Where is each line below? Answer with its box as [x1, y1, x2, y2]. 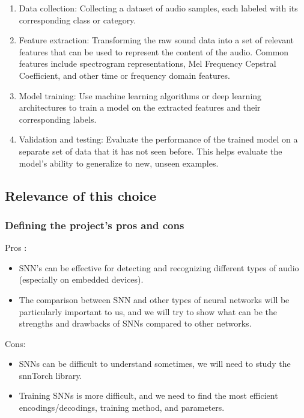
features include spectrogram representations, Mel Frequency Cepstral [19, 57, 276, 70]
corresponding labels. [19, 112, 97, 125]
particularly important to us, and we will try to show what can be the [19, 305, 278, 318]
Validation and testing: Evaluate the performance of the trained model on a [19, 133, 298, 146]
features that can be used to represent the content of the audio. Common [19, 45, 289, 58]
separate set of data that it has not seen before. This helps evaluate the [19, 144, 282, 157]
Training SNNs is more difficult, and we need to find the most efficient [19, 389, 278, 402]
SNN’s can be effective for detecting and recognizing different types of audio [19, 261, 299, 274]
